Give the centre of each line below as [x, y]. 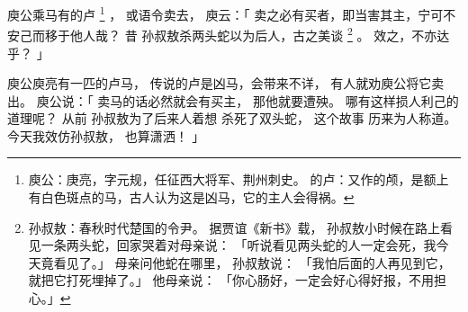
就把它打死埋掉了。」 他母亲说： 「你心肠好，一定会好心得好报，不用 [231, 280]
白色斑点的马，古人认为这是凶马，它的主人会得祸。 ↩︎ [198, 197]
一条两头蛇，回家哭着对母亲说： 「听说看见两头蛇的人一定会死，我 [238, 245]
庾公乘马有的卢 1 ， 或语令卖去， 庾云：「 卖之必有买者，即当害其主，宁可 [225, 13]
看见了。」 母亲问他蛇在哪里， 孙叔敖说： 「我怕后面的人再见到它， [252, 262]
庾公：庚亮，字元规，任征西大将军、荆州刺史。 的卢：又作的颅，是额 [232, 179]
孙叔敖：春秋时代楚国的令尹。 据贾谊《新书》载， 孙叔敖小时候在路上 [234, 227]
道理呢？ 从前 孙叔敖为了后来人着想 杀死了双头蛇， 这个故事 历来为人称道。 [232, 118]
